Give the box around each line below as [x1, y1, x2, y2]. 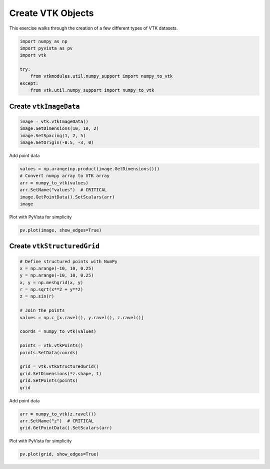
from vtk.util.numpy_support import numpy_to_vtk [30, 88, 154, 93]
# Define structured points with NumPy [19, 259, 117, 264]
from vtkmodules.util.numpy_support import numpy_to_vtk [30, 73, 173, 79]
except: [19, 80, 38, 86]
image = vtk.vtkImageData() [19, 118, 88, 124]
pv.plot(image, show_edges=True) [19, 227, 102, 233]
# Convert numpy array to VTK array [19, 173, 110, 179]
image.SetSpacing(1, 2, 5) [19, 133, 86, 138]
